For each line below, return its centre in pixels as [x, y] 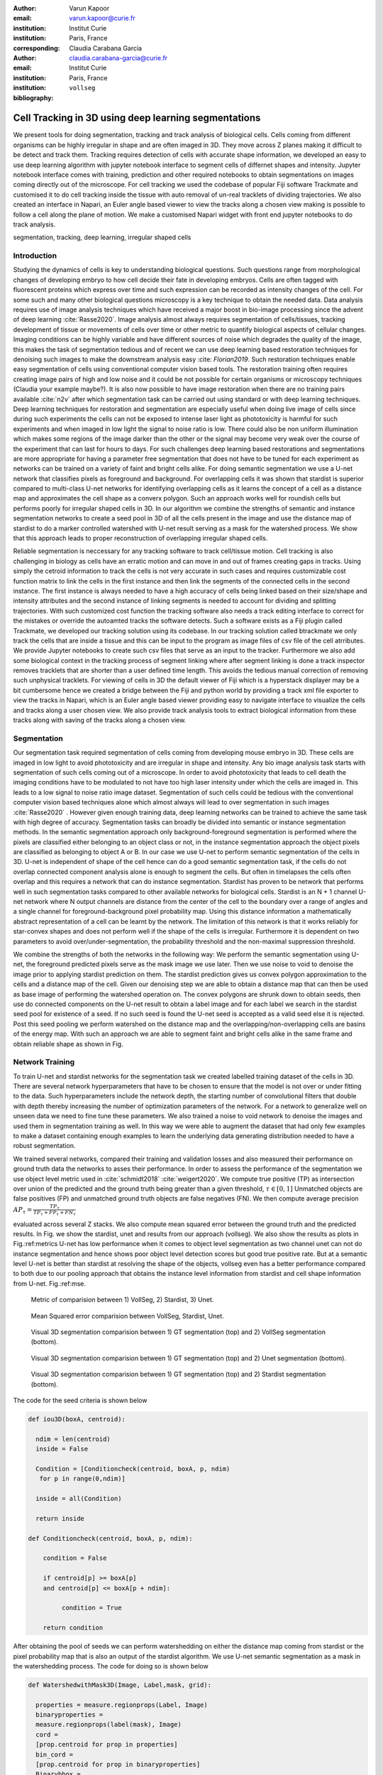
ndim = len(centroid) [73, 1439]
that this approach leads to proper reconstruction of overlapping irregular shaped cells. [140, 538]
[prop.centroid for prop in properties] [107, 1744]
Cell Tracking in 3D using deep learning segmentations [137, 118]
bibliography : [33, 98]
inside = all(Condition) [79, 1499]
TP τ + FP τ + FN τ [54, 1213]
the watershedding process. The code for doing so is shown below [111, 1666]
